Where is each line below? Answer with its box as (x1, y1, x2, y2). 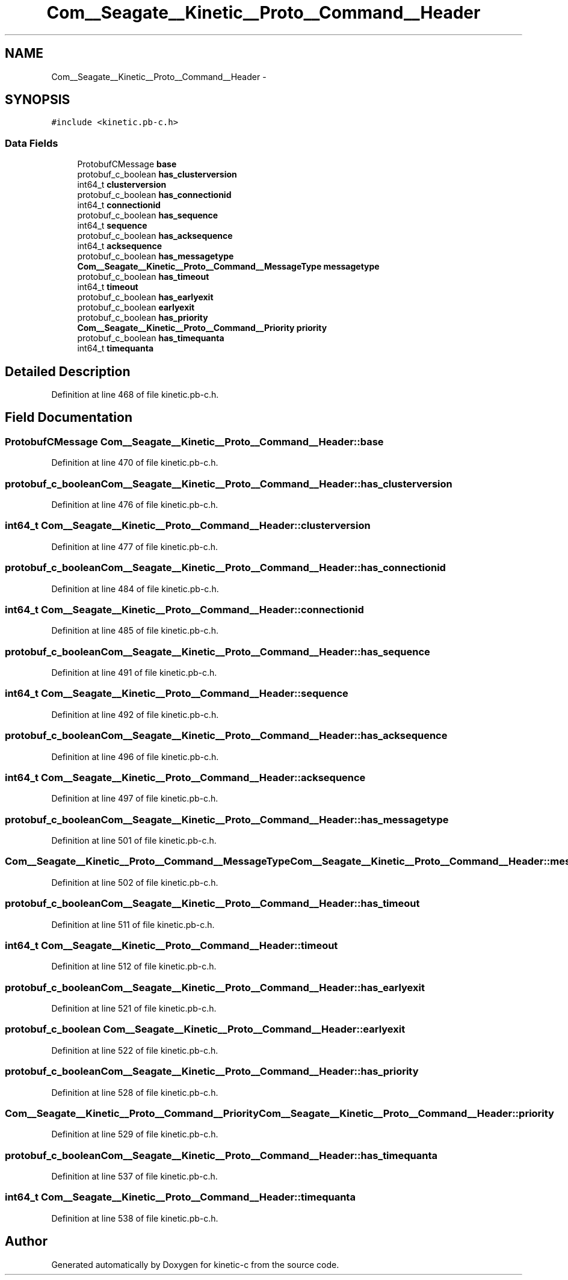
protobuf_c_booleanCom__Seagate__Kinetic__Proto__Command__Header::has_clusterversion (5, 477, 452, 490)
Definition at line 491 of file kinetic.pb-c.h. (51, 667, 217, 678)
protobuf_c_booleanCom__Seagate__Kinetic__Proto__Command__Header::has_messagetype (5, 813, 449, 826)
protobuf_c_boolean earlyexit (77, 302, 195, 313)
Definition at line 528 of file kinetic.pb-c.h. (51, 1087, 218, 1098)
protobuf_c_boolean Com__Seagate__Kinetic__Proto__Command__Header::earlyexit (5, 1023, 406, 1036)
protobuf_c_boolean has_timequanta (77, 333, 224, 344)
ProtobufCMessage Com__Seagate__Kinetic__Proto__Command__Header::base (5, 435, 384, 448)
